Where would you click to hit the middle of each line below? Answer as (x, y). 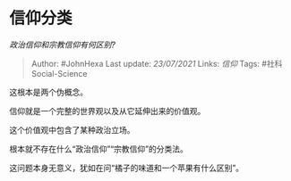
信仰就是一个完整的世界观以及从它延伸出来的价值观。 (107, 111)
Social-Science (59, 73)
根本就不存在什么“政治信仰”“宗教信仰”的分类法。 (98, 149)
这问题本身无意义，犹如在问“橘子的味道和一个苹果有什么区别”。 (127, 168)
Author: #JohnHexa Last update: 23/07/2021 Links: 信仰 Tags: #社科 (157, 63)
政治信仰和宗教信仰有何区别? (63, 45)
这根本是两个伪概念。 (48, 92)
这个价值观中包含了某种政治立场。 (72, 129)
